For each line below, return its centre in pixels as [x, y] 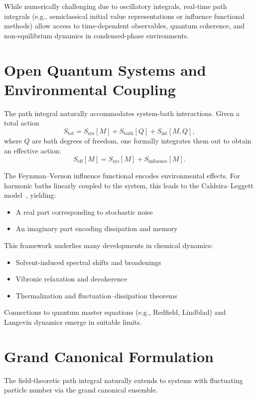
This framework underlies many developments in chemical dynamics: [109, 245]
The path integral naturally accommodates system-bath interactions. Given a [122, 113]
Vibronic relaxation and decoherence [71, 279]
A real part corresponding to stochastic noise [84, 211]
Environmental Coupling [90, 89]
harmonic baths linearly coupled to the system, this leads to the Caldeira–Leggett [129, 185]
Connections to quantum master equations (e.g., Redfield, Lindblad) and [115, 312]
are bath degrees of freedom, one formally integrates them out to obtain [142, 141]
